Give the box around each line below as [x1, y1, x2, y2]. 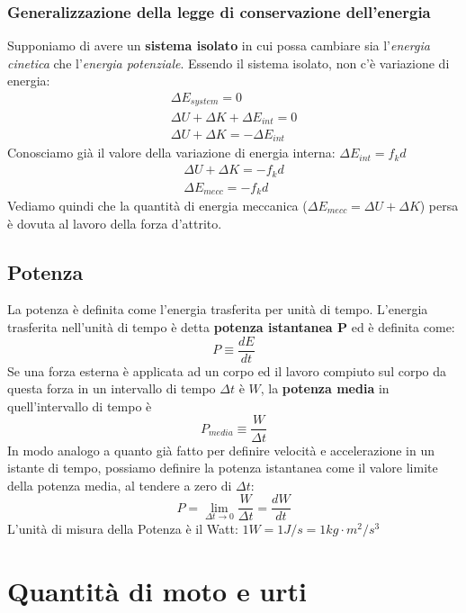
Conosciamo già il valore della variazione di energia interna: [7, 143, 336, 162]
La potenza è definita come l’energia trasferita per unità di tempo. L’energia [7, 300, 428, 319]
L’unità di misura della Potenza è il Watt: [7, 519, 238, 538]
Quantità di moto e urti [7, 572, 307, 609]
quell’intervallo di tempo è [7, 396, 152, 415]
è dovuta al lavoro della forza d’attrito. [7, 213, 222, 232]
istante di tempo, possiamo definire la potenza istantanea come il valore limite [7, 458, 438, 477]
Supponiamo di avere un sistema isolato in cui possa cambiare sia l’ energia [7, 36, 430, 55]
